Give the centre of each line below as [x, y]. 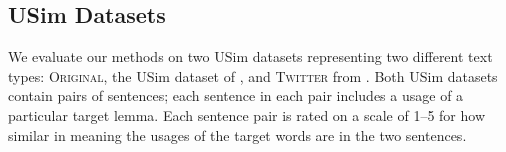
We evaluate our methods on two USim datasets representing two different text [250, 56]
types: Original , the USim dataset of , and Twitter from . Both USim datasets [253, 75]
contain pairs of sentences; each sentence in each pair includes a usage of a [236, 95]
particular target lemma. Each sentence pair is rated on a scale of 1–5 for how [247, 114]
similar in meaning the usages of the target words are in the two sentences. [237, 134]
